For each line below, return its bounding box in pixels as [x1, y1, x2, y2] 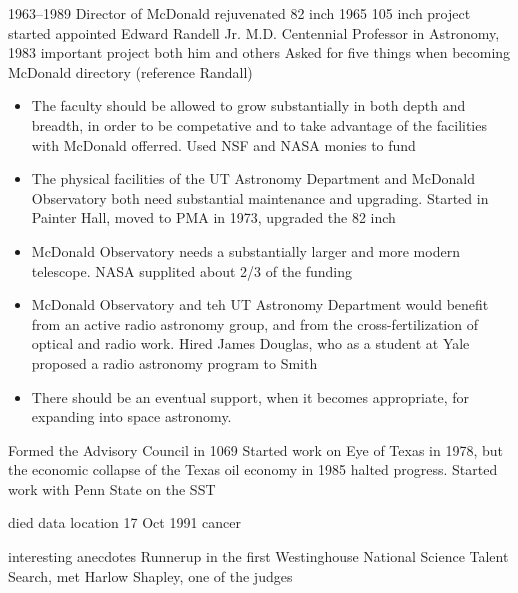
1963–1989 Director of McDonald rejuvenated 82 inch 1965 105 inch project [8, 3, 471, 23]
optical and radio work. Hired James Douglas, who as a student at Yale [31, 333, 470, 354]
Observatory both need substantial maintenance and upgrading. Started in [31, 187, 489, 208]
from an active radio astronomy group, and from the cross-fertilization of [31, 313, 478, 334]
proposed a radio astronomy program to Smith [31, 352, 318, 373]
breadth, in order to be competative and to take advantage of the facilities [31, 114, 487, 135]
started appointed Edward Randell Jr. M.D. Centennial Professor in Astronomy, [8, 22, 500, 43]
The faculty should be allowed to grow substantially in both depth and [31, 95, 466, 116]
